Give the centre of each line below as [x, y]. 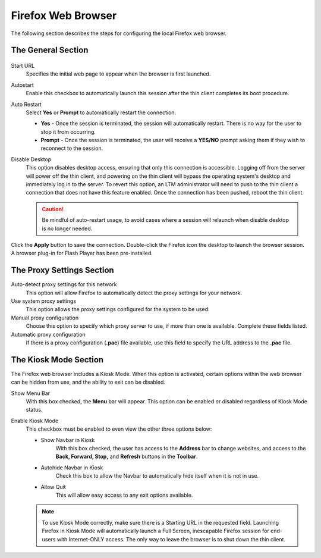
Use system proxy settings [44, 301]
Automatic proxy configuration [48, 334]
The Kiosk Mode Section [57, 360]
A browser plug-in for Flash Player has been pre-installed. [82, 253]
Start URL [23, 65]
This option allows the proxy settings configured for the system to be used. [118, 309]
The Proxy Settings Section [62, 270]
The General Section [50, 50]
